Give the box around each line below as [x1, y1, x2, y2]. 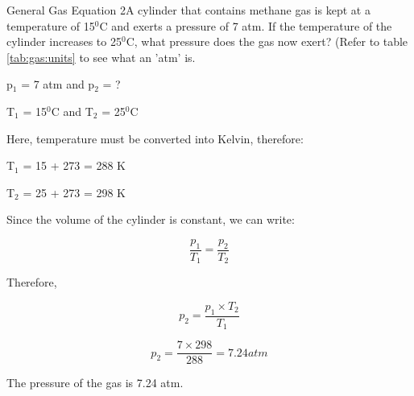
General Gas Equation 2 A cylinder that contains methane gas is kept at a [6, 2, 371, 18]
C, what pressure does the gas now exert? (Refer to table [126, 33, 408, 50]
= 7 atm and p [21, 76, 95, 93]
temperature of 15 [6, 17, 95, 34]
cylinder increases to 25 [6, 33, 122, 50]
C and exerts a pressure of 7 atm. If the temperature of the [99, 17, 392, 34]
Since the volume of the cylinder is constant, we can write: [6, 211, 295, 228]
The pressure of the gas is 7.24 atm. [6, 374, 184, 391]
